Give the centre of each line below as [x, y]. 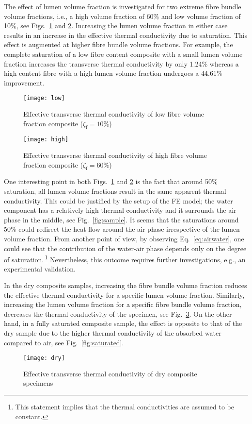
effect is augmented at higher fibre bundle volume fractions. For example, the [118, 44]
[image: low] [44, 98]
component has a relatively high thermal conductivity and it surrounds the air [120, 210]
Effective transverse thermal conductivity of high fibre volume [115, 155]
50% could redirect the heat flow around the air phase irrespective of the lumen [122, 229]
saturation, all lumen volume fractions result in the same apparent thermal [115, 191]
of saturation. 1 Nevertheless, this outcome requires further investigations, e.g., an [125, 259]
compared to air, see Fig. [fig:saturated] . [64, 342]
